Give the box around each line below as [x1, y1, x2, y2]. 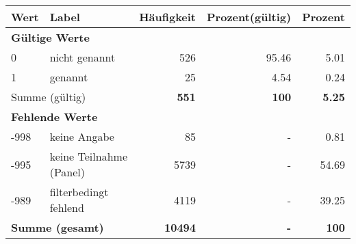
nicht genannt [49, 49, 116, 65]
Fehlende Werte [11, 109, 98, 124]
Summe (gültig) [11, 89, 86, 105]
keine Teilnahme [49, 148, 127, 164]
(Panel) [49, 164, 86, 180]
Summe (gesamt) [11, 219, 104, 235]
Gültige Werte [11, 29, 90, 45]
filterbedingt [49, 184, 109, 200]
